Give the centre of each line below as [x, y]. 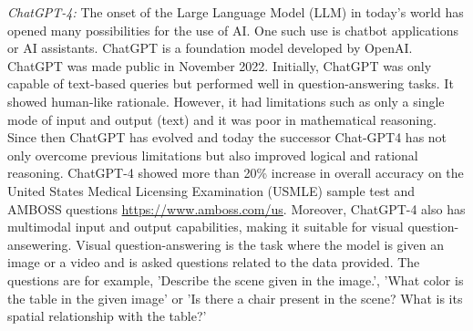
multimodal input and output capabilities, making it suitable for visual [206, 227]
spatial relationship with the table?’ [107, 316]
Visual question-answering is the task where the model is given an [260, 244]
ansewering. [40, 244]
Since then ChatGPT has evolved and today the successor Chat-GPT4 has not [227, 137]
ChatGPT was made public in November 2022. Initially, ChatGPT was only [220, 65]
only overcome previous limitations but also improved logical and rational [213, 155]
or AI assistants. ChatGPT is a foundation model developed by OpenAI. [210, 48]
